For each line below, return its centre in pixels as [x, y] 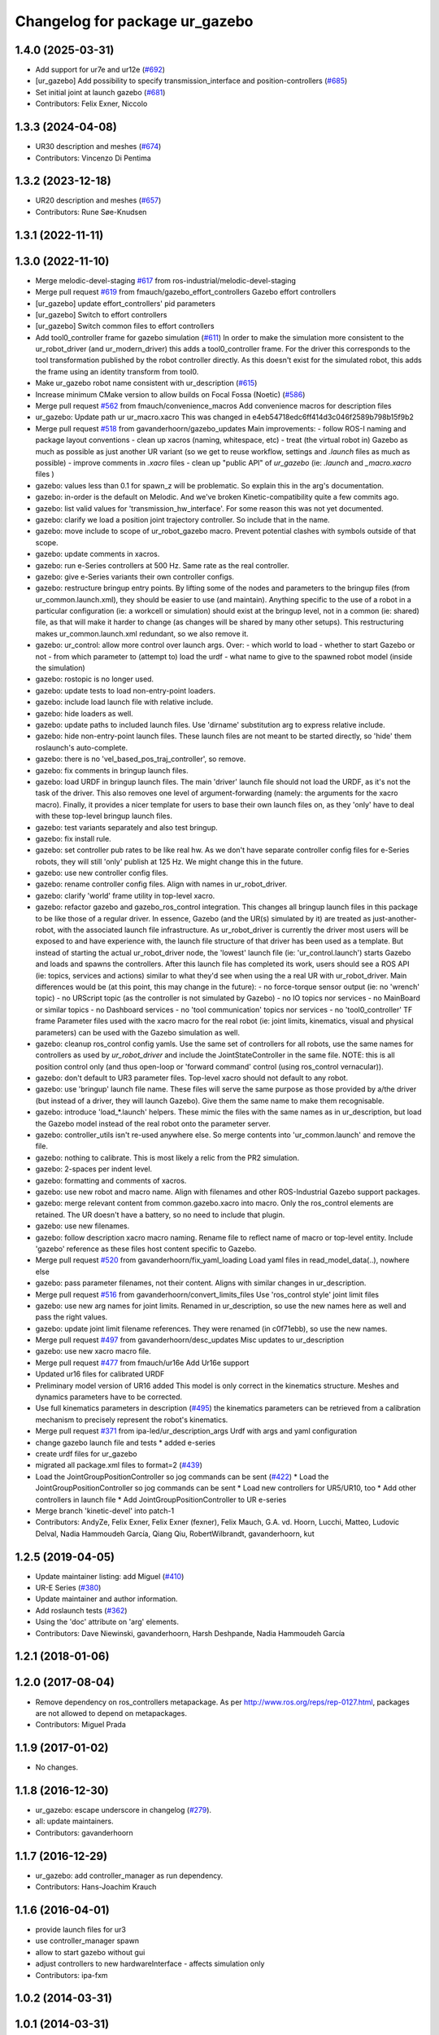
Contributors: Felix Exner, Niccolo [91, 104]
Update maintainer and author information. [106, 1599]
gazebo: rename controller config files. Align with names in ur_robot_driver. [161, 884]
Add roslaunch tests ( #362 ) [81, 1610]
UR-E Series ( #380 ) [68, 1588]
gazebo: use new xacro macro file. [93, 1351]
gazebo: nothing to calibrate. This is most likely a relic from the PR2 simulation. [167, 1158]
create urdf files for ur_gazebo [86, 1454]
